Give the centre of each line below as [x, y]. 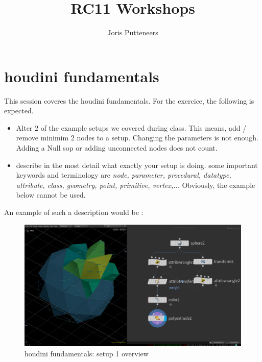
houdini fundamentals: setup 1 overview [87, 353]
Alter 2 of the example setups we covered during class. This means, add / [131, 127]
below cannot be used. [51, 195]
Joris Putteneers [133, 32]
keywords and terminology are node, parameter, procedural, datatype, [124, 175]
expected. [19, 111]
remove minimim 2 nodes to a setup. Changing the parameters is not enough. [137, 138]
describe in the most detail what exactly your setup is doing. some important [137, 165]
